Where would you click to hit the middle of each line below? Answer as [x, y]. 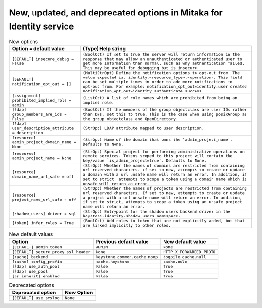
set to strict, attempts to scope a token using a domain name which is [165, 179]
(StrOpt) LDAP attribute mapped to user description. [143, 128]
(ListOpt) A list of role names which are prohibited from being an [160, 98]
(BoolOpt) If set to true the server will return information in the [161, 54]
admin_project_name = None [42, 158]
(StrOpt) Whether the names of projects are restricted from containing [165, 188]
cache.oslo [175, 262]
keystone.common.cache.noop [127, 257]
